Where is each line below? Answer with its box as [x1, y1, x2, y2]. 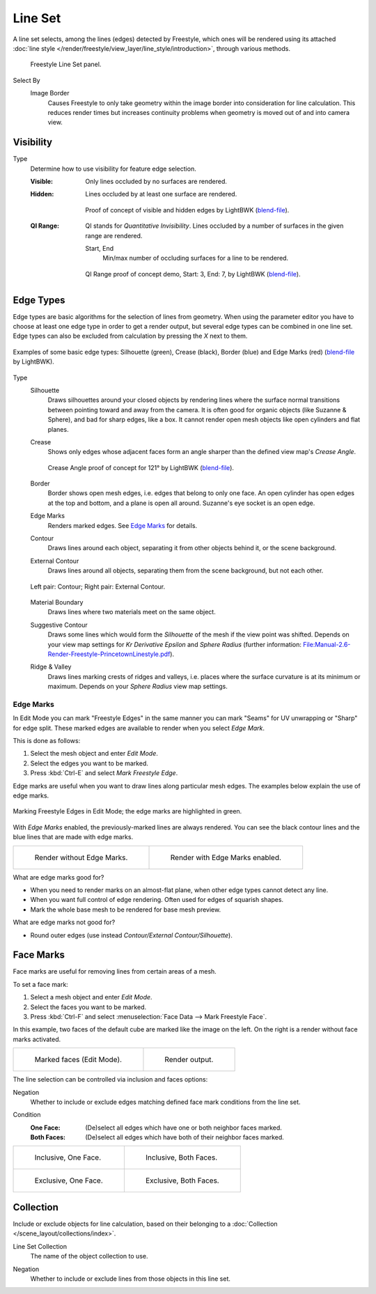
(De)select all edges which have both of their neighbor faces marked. [85, 1133, 285, 1141]
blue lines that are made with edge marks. [13, 833, 134, 841]
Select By [13, 76, 41, 84]
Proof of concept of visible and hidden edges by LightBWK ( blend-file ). [85, 205, 290, 214]
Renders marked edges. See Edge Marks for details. [47, 521, 198, 529]
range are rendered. [85, 231, 143, 240]
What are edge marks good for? [13, 873, 104, 881]
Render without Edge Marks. [34, 852, 128, 862]
